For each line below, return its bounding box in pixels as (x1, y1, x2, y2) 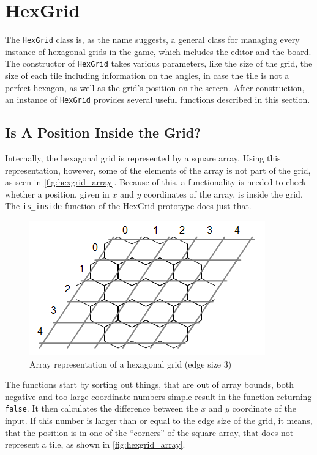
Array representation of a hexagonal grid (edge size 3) (29, 357, 232, 370)
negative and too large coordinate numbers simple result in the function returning (5, 390, 312, 402)
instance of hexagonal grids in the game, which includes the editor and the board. (5, 45, 311, 57)
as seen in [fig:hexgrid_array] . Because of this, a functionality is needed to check (5, 176, 307, 188)
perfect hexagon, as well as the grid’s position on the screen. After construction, (5, 81, 305, 94)
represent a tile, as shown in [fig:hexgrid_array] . (5, 438, 185, 451)
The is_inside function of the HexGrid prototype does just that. (5, 199, 252, 212)
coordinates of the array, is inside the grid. (143, 187, 303, 200)
